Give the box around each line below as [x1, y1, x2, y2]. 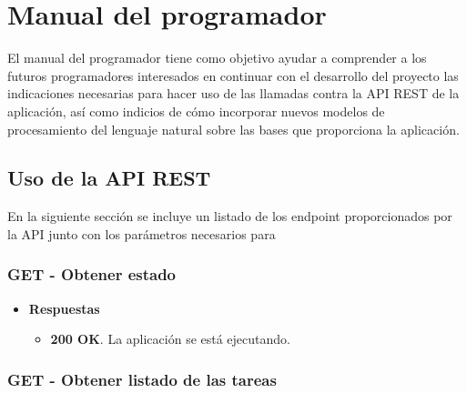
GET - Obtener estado [7, 263, 177, 286]
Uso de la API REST [7, 164, 211, 192]
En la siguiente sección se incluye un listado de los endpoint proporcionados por [7, 207, 452, 226]
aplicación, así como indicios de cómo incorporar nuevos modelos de [7, 101, 385, 120]
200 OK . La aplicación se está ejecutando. [50, 329, 290, 348]
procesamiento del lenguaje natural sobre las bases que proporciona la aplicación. [7, 119, 460, 138]
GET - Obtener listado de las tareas [7, 368, 277, 390]
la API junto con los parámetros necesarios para [7, 224, 276, 243]
